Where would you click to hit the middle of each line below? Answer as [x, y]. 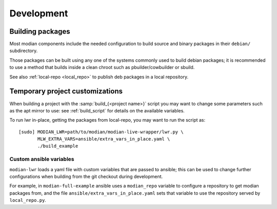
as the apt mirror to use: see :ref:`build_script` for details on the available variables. [97, 110]
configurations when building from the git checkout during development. [86, 177]
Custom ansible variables [42, 159]
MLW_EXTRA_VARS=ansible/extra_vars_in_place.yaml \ [104, 139]
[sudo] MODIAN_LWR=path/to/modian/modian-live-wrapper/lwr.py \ [101, 132]
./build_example [58, 146]
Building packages [40, 31]
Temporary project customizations [66, 91]
